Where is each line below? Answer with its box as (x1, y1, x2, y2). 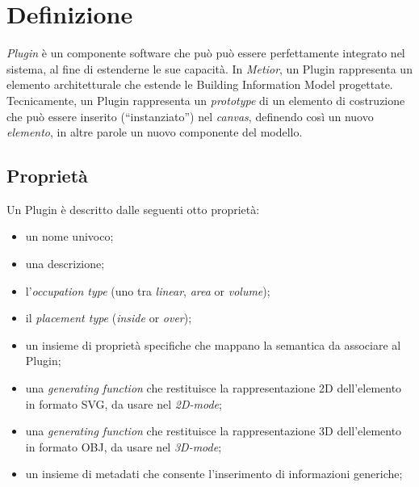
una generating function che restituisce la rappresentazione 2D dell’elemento (25, 380, 402, 397)
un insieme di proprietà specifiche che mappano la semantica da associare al (25, 336, 401, 353)
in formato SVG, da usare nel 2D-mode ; (25, 395, 222, 412)
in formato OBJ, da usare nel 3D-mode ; (25, 438, 222, 455)
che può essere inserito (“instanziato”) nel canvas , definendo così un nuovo (6, 107, 374, 124)
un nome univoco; (25, 228, 114, 245)
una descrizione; (25, 255, 105, 272)
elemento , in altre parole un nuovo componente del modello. (6, 124, 303, 141)
